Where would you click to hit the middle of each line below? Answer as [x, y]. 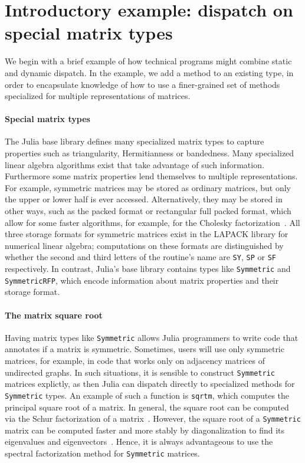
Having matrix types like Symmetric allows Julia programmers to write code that [152, 337]
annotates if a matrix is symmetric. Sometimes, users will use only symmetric [145, 349]
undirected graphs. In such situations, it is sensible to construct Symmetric [140, 372]
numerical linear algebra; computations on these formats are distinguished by [144, 245]
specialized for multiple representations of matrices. [98, 96]
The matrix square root [54, 315]
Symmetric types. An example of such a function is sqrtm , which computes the [147, 395]
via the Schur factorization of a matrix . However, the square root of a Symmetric [153, 418]
